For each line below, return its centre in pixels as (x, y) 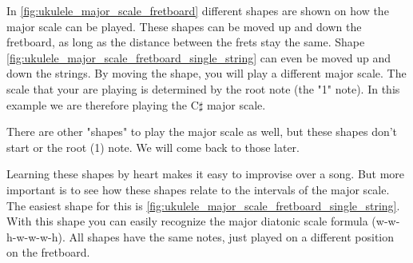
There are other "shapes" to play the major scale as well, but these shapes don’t (202, 131)
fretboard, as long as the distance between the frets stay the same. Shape (186, 42)
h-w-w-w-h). (36, 236)
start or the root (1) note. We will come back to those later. (153, 147)
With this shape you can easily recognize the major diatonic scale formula (187, 221)
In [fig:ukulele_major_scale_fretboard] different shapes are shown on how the (198, 10)
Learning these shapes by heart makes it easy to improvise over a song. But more (206, 174)
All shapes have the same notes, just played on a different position (232, 236)
